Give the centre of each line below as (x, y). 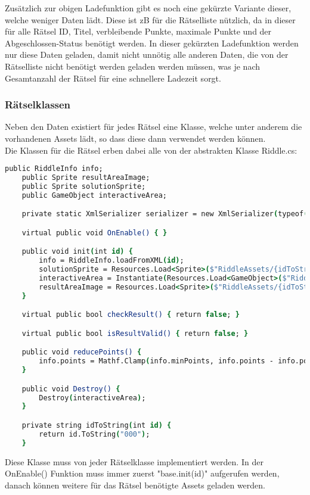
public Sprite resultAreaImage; (86, 178)
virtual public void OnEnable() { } (94, 233)
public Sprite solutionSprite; (84, 186)
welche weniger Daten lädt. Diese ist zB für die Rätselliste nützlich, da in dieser (150, 19)
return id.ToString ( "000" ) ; (94, 434)
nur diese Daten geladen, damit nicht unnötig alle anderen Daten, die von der (147, 55)
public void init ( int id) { (77, 252)
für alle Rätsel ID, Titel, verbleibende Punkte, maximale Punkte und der (138, 31)
